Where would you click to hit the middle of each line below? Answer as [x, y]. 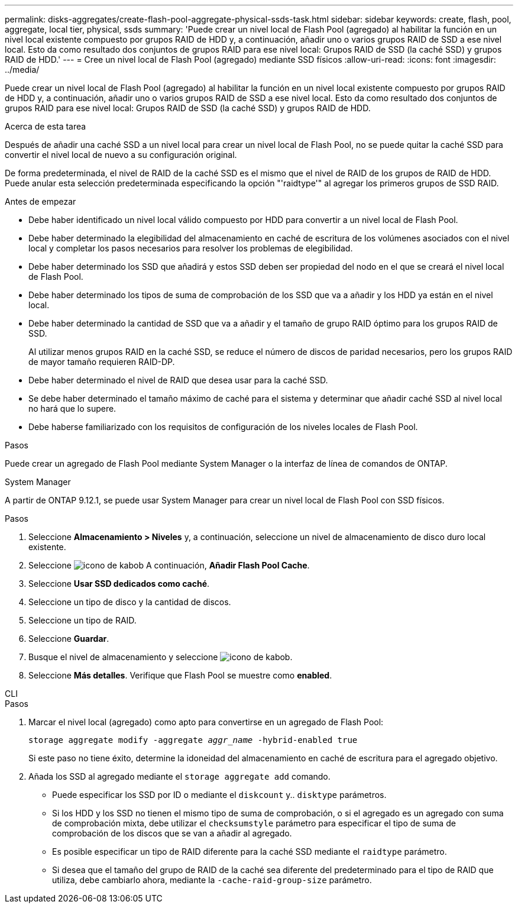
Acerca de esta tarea [46, 126]
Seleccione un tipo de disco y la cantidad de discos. [130, 602]
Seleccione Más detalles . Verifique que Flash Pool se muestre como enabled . [180, 675]
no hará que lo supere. [72, 408]
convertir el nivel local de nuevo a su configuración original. [121, 155]
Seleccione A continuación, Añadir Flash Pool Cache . [169, 565]
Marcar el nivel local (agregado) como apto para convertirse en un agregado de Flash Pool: [206, 722]
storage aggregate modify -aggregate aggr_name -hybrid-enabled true [193, 740]
